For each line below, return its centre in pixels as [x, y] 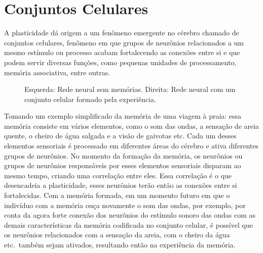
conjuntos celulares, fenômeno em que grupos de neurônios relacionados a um [124, 42]
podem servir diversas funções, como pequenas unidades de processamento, [120, 62]
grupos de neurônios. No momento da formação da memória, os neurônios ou [123, 155]
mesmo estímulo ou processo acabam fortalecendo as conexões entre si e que [122, 52]
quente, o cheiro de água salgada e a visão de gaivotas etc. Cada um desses [120, 136]
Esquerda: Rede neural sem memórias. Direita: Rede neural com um [130, 89]
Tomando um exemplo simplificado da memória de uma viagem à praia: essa [123, 116]
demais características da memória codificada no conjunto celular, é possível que [128, 224]
